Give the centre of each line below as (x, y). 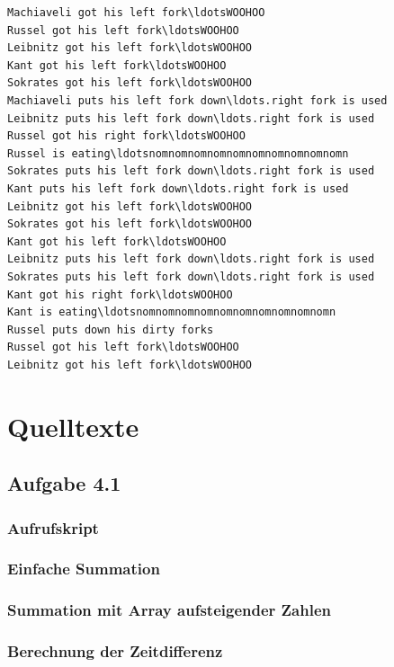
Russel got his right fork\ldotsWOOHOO (126, 136)
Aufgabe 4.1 (64, 483)
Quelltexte (73, 426)
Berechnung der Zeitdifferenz (115, 651)
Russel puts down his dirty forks (111, 329)
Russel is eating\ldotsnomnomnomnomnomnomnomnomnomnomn (178, 153)
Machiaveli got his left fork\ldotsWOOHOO (136, 13)
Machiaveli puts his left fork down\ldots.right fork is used (197, 100)
